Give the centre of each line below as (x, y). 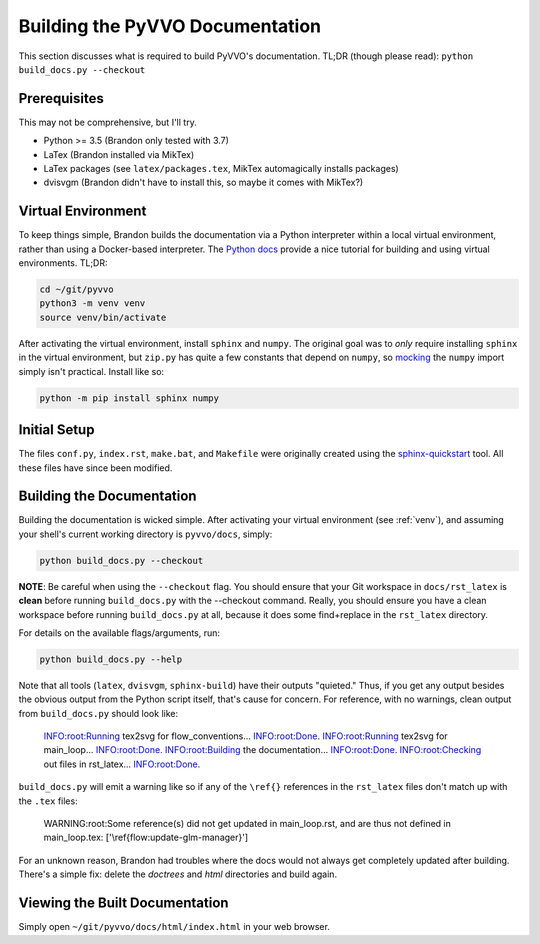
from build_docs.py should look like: (98, 713)
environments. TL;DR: (63, 263)
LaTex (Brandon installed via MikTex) (119, 154)
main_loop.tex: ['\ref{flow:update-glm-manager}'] (146, 837)
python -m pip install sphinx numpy (129, 398)
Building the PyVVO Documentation (170, 26)
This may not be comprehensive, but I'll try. (107, 122)
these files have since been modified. (95, 467)
